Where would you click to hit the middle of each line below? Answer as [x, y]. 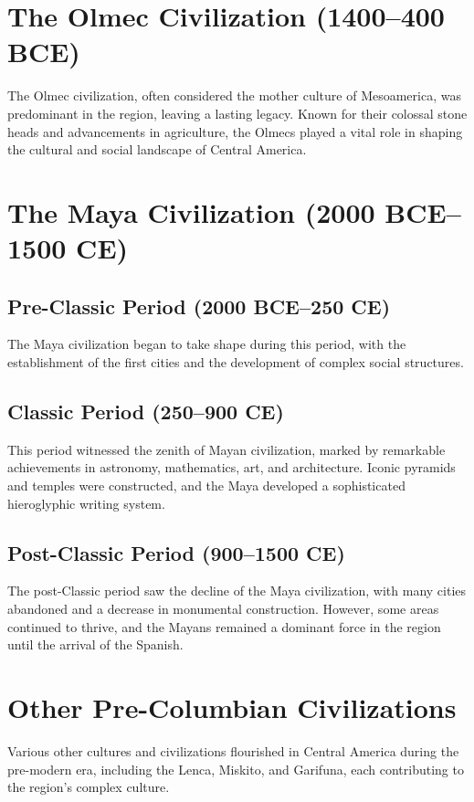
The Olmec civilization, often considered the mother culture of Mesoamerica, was [234, 95]
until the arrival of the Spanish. [95, 644]
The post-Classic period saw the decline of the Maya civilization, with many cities [237, 591]
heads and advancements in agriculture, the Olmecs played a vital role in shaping [235, 131]
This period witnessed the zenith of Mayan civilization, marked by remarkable [226, 449]
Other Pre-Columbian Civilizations [232, 707]
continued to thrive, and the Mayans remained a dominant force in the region [224, 626]
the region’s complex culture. [89, 787]
